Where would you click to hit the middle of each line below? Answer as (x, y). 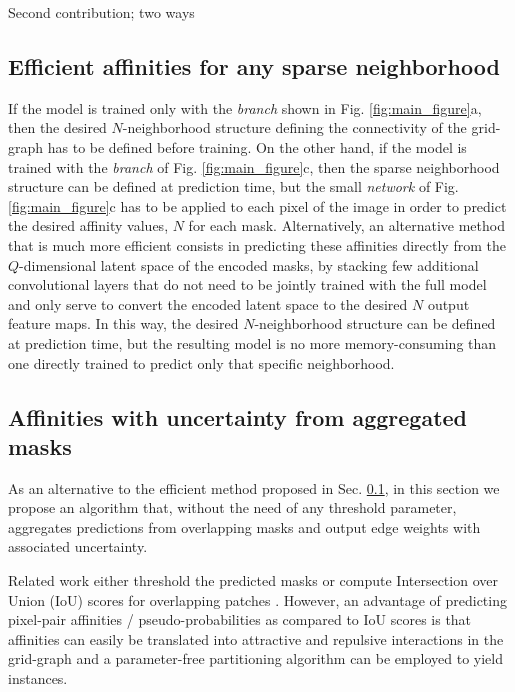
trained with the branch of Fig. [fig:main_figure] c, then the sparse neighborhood (254, 166)
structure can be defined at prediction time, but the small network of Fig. (233, 186)
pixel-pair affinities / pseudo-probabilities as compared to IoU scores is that (240, 619)
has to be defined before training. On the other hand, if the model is (257, 146)
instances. (38, 678)
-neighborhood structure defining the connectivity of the (294, 127)
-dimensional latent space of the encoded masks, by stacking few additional (249, 264)
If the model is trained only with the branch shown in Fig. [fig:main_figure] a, (245, 107)
